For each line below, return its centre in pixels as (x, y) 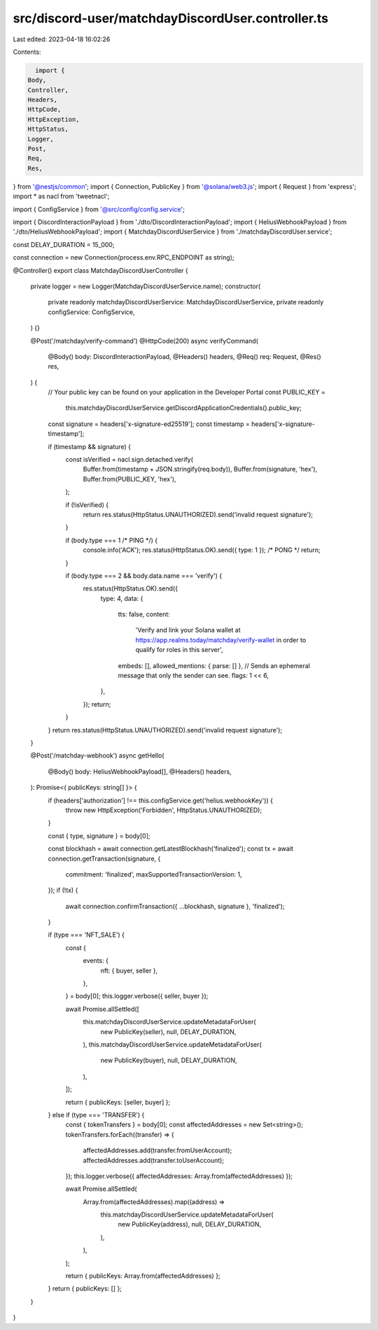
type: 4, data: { (122, 598)
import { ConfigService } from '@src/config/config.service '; (99, 209)
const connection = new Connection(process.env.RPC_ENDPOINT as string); (124, 257)
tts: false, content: (144, 614)
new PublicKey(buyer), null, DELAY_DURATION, (169, 1061)
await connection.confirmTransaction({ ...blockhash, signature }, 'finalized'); (175, 906)
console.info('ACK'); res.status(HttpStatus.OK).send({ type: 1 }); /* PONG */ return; (202, 550)
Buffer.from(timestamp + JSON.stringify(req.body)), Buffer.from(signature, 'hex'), (200, 469)
